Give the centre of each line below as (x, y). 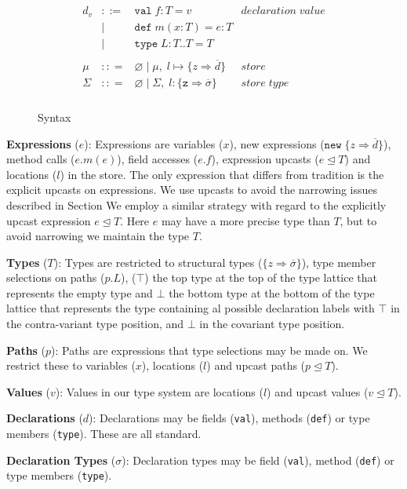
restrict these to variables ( (71, 365)
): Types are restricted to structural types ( (158, 262)
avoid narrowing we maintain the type (98, 236)
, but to (358, 220)
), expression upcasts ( (265, 159)
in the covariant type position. (272, 324)
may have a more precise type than (245, 220)
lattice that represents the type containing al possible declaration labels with (191, 308)
